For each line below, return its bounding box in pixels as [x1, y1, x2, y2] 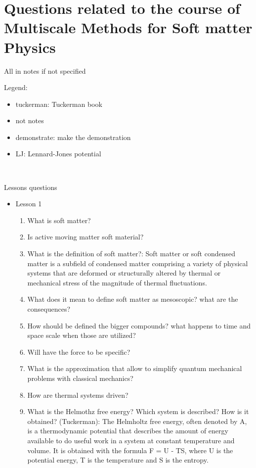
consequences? [27, 304, 71, 314]
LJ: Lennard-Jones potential [15, 148, 101, 159]
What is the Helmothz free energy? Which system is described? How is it [27, 406, 249, 417]
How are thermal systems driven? [27, 389, 128, 400]
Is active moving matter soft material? [27, 232, 144, 242]
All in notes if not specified [4, 65, 86, 76]
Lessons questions [4, 182, 57, 192]
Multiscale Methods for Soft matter [4, 17, 253, 38]
